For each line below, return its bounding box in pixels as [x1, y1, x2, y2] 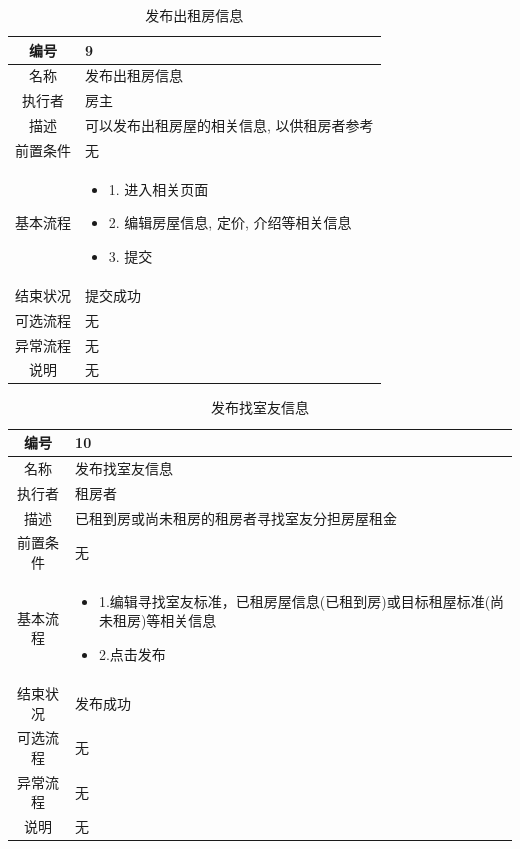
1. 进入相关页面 [108, 178, 209, 199]
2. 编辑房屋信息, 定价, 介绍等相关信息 [108, 212, 352, 233]
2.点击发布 [98, 644, 166, 665]
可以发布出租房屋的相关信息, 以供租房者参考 [85, 115, 374, 136]
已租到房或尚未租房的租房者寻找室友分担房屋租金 [75, 507, 398, 528]
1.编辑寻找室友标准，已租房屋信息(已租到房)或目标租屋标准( [98, 590, 491, 611]
